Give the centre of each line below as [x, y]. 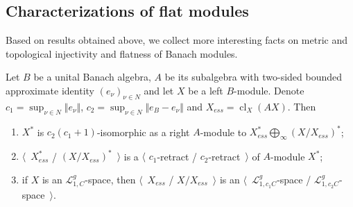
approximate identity [50, 90]
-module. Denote [269, 90]
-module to [223, 132]
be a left [206, 90]
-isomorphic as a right [143, 132]
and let [159, 90]
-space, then [110, 179]
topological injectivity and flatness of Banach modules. [122, 53]
